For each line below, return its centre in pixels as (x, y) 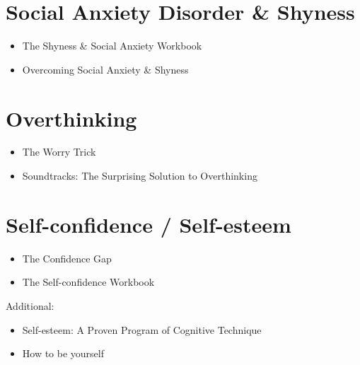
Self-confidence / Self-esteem (149, 224)
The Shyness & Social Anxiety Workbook (112, 46)
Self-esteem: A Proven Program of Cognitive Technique (142, 329)
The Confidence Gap (67, 258)
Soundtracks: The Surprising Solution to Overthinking (140, 176)
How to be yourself (63, 353)
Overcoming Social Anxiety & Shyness (105, 69)
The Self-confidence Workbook (88, 282)
